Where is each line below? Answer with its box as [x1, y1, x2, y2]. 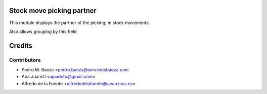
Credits [9, 41, 33, 50]
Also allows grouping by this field [9, 29, 77, 34]
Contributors [9, 57, 41, 63]
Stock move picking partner [9, 6, 96, 15]
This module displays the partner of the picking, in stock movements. [9, 20, 150, 26]
